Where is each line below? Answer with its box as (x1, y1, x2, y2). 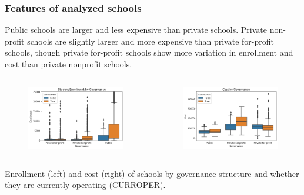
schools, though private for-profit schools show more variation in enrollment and (5, 46, 293, 59)
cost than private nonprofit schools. (5, 58, 132, 70)
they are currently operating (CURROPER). (5, 179, 166, 191)
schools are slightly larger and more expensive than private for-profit (27, 35, 274, 47)
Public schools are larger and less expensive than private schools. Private (5, 23, 267, 36)
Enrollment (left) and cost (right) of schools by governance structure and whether (5, 167, 299, 179)
